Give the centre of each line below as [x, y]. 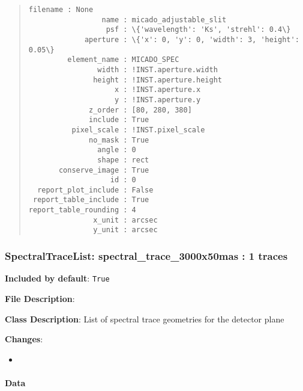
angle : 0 [117, 150]
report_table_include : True [91, 200]
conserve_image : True [104, 170]
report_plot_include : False [95, 190]
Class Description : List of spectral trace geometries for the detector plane [145, 319]
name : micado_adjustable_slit [164, 20]
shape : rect [123, 160]
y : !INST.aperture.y [157, 100]
